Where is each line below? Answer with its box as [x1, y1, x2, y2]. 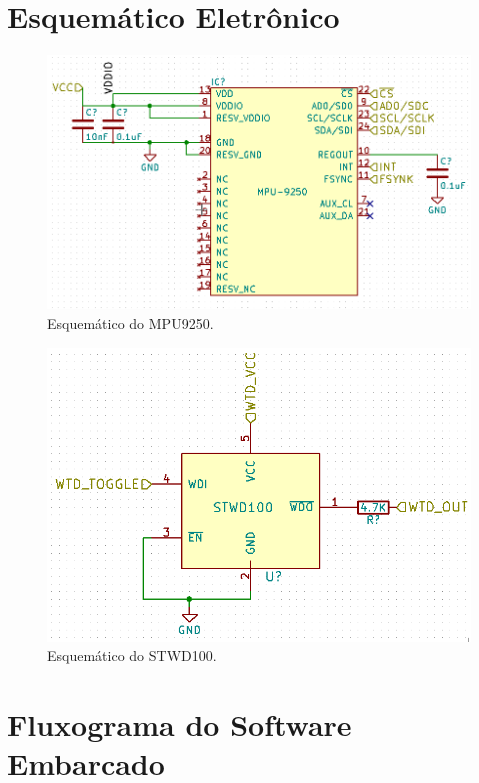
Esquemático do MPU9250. [47, 313, 214, 334]
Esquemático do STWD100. [47, 645, 217, 666]
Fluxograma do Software [7, 704, 352, 745]
